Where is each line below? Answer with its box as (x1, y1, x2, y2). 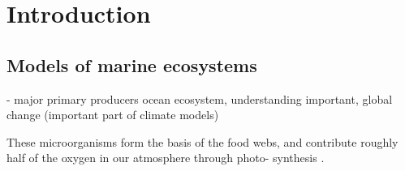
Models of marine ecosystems (6, 52, 257, 77)
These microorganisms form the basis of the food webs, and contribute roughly (6, 133, 399, 150)
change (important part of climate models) (6, 106, 219, 123)
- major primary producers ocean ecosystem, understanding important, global (6, 90, 393, 107)
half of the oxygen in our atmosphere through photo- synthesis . (6, 149, 325, 166)
